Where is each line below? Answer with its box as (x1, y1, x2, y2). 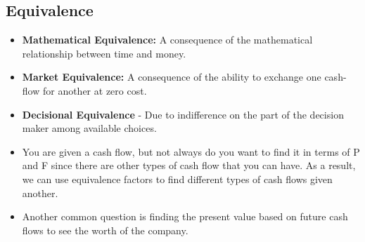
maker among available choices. (22, 121, 157, 135)
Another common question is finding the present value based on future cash (22, 209, 348, 224)
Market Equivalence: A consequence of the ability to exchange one (22, 69, 321, 84)
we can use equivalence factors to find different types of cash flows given (22, 171, 333, 186)
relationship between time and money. (22, 46, 186, 60)
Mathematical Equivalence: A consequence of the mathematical (22, 32, 313, 47)
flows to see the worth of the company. (22, 222, 188, 237)
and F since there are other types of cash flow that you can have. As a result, (22, 158, 356, 173)
